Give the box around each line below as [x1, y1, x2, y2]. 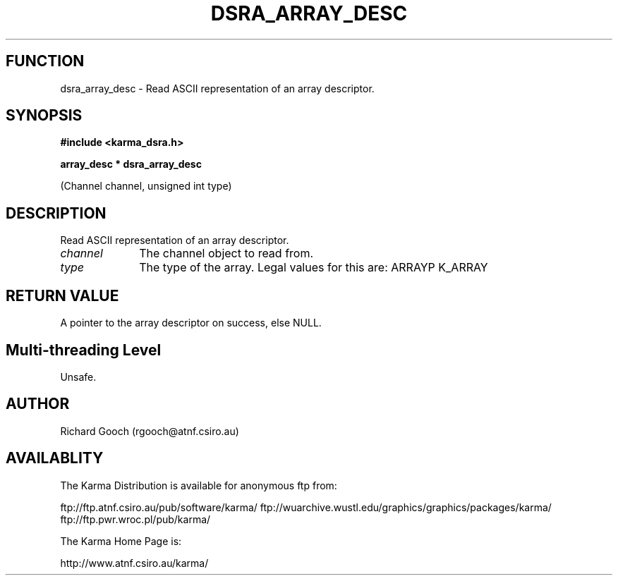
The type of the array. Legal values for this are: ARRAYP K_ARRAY [139, 260, 488, 275]
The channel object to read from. [139, 246, 314, 261]
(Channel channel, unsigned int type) [60, 180, 232, 192]
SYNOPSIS [6, 106, 83, 125]
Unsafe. [60, 370, 97, 383]
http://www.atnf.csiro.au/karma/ [60, 556, 209, 569]
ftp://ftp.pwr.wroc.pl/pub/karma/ [60, 513, 211, 525]
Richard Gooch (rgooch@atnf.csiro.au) [60, 424, 239, 437]
